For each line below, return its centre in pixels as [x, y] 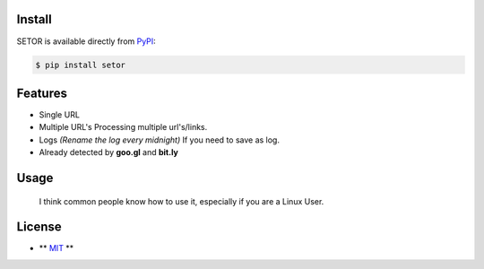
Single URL [60, 115]
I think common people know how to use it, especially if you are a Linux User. [181, 201]
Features [42, 93]
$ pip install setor [80, 65]
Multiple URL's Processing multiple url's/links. [123, 127]
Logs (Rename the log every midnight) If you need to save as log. [159, 140]
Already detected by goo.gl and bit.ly [108, 152]
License [39, 227]
